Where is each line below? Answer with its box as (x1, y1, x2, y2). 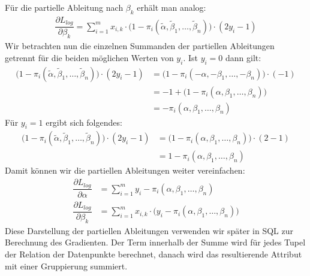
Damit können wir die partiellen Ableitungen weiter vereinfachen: (5, 164, 245, 177)
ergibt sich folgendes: (46, 116, 122, 128)
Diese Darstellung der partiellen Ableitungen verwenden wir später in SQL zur (5, 224, 293, 236)
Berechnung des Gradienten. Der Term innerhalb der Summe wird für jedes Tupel (5, 236, 306, 248)
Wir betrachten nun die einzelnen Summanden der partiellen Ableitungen (5, 40, 275, 52)
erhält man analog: (137, 1, 206, 13)
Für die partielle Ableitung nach (5, 1, 124, 13)
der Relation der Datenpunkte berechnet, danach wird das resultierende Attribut (5, 248, 302, 260)
